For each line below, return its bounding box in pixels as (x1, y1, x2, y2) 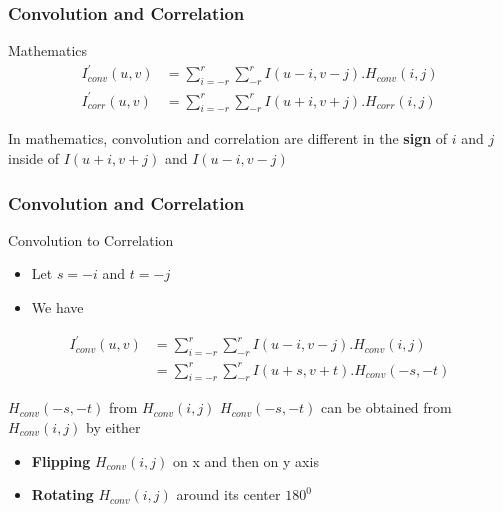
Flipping (31, 450, 91, 471)
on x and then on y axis (172, 450, 319, 471)
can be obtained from (321, 397, 452, 418)
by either (86, 416, 141, 437)
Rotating (31, 484, 94, 505)
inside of (8, 148, 60, 169)
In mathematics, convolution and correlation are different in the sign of (8, 128, 448, 149)
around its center (176, 484, 281, 505)
